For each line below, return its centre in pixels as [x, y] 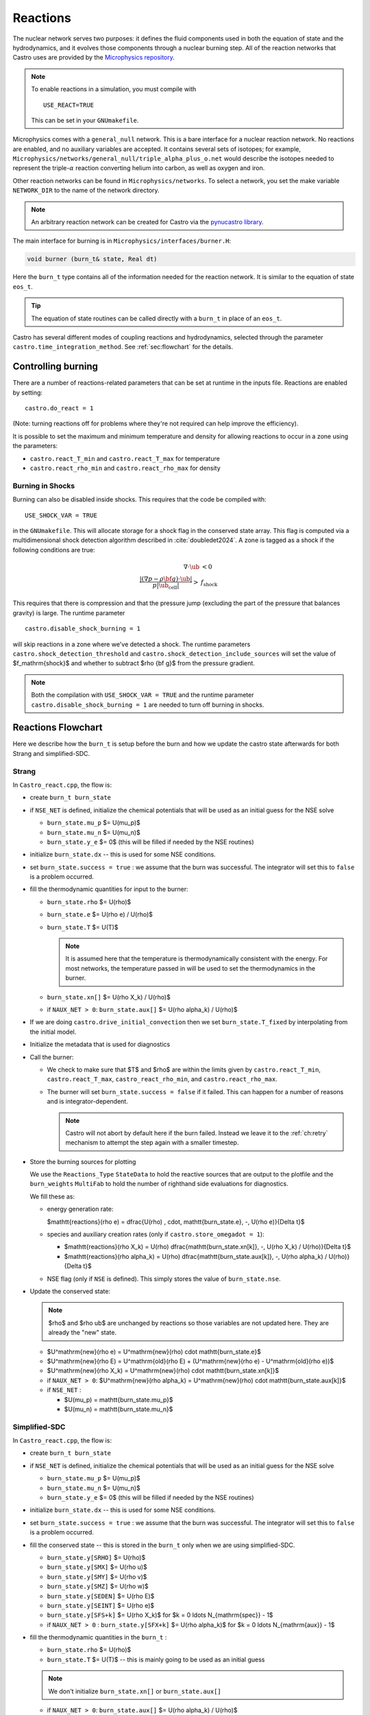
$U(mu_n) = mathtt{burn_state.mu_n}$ [119, 1409]
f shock [209, 583]
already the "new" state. [83, 1333]
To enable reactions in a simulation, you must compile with [114, 89]
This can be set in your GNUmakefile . [85, 120]
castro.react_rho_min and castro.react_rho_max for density [125, 468]
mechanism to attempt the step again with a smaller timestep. [152, 1143]
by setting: [28, 392]
